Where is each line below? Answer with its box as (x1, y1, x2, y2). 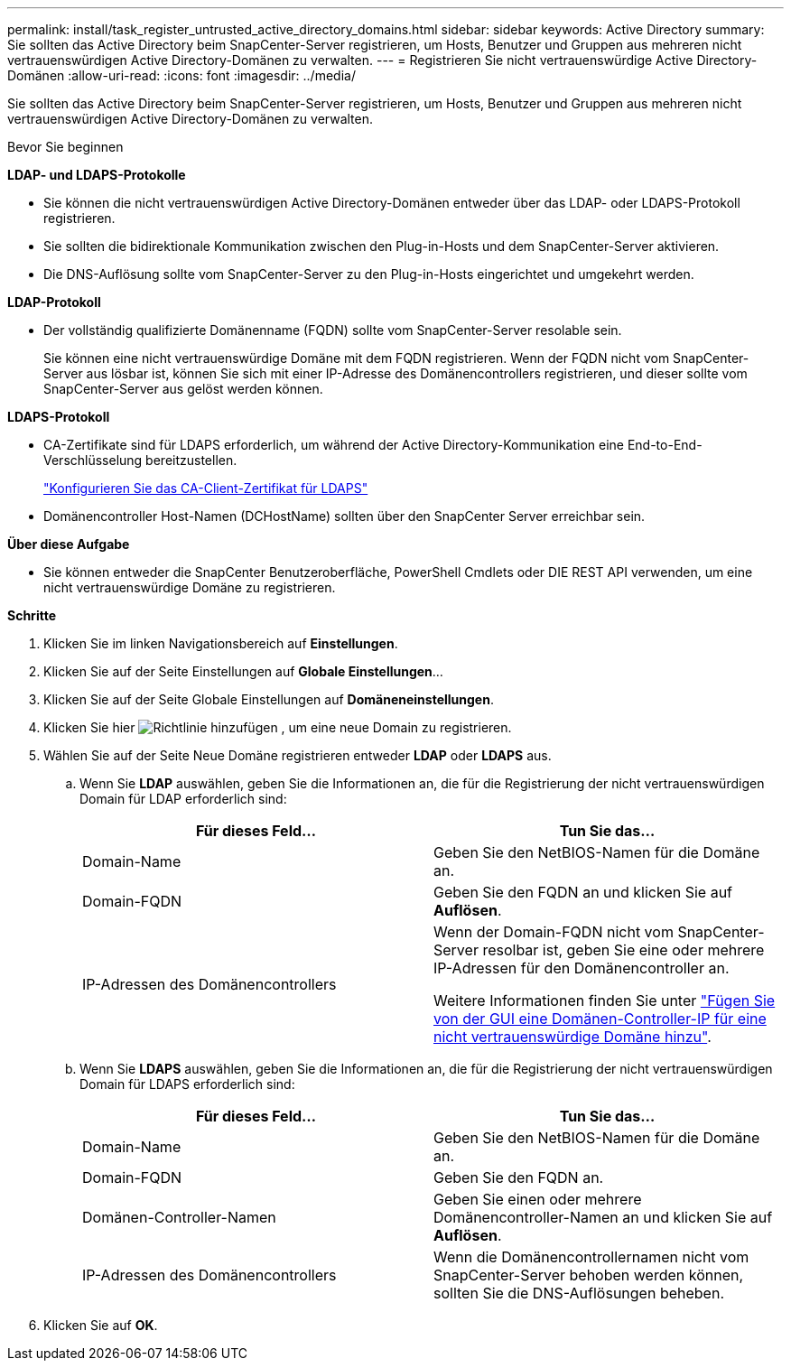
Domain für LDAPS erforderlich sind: (79, 1076, 295, 1092)
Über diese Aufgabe (7, 536, 130, 552)
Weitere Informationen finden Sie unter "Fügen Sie (433, 991, 776, 1010)
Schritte (7, 608, 56, 623)
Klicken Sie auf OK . (43, 1317, 158, 1333)
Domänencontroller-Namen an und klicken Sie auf (433, 1208, 773, 1226)
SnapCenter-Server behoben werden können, (433, 1266, 744, 1284)
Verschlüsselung (43, 452, 143, 468)
